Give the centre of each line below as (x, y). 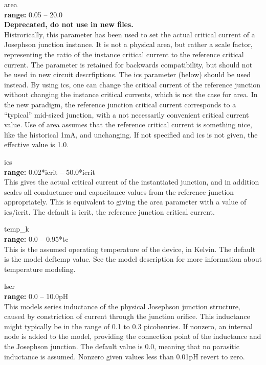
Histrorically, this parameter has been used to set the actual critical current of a (130, 34)
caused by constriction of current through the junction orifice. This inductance (127, 316)
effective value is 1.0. (37, 144)
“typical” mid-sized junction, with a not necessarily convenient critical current (127, 114)
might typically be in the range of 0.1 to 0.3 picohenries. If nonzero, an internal (128, 326)
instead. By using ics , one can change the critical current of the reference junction (132, 84)
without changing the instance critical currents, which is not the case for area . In (131, 94)
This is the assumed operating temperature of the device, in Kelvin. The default (130, 249)
